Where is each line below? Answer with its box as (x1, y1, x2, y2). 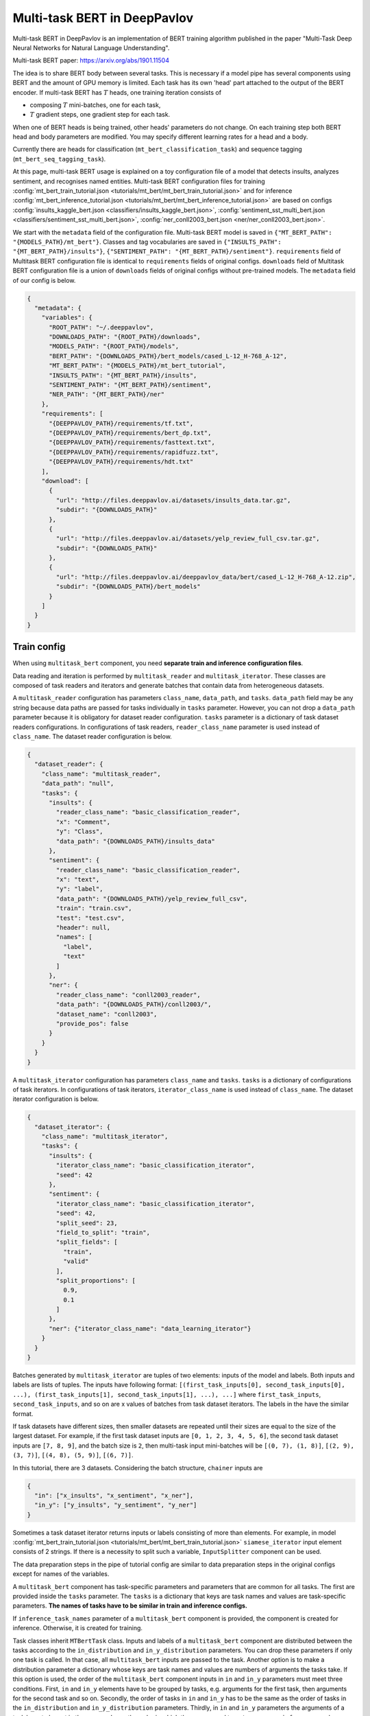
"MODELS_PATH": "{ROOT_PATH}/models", (49, 343, 180, 350)
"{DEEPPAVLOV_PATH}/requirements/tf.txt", (49, 419, 194, 427)
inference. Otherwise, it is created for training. (12, 1624, 143, 1632)
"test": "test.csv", (56, 914, 125, 922)
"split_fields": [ (56, 1238, 118, 1246)
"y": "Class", (56, 828, 103, 835)
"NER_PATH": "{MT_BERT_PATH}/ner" (49, 391, 164, 398)
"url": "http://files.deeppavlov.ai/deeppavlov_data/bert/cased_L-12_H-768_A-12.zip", (56, 573, 356, 581)
